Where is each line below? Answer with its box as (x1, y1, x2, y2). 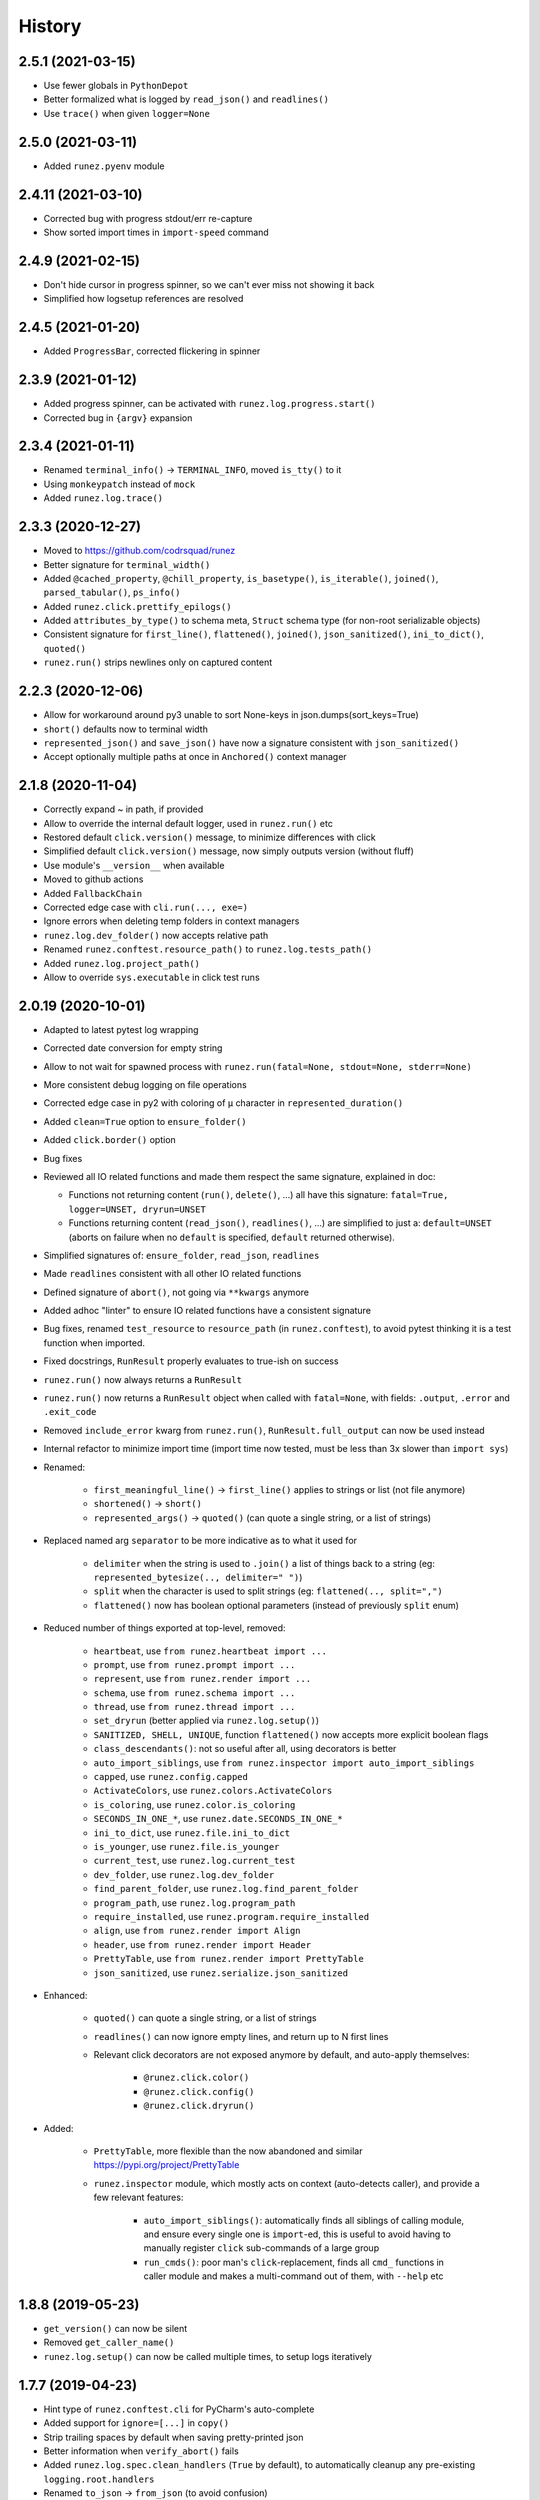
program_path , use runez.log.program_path (93, 1896, 296, 1909)
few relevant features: (93, 2191, 184, 2204)
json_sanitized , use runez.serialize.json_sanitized (93, 1966, 349, 1979)
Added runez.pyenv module (43, 160, 165, 172)
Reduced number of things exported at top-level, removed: (43, 1622, 286, 1634)
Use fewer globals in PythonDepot (43, 80, 189, 92)
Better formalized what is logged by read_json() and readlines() (43, 93, 330, 105)
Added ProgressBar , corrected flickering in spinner (43, 345, 261, 357)
